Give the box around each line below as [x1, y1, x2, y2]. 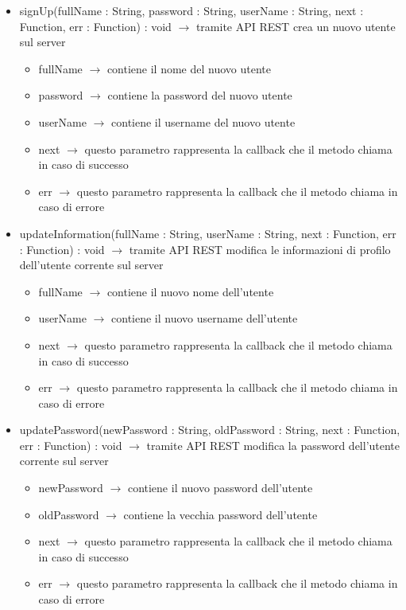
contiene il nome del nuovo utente [106, 60, 271, 76]
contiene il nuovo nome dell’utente [106, 283, 274, 299]
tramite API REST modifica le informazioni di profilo [129, 240, 391, 257]
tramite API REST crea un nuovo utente [195, 18, 396, 34]
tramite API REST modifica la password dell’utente [146, 436, 400, 453]
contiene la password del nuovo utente [107, 87, 292, 104]
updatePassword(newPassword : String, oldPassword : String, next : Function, [19, 421, 400, 438]
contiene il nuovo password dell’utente [127, 479, 313, 496]
